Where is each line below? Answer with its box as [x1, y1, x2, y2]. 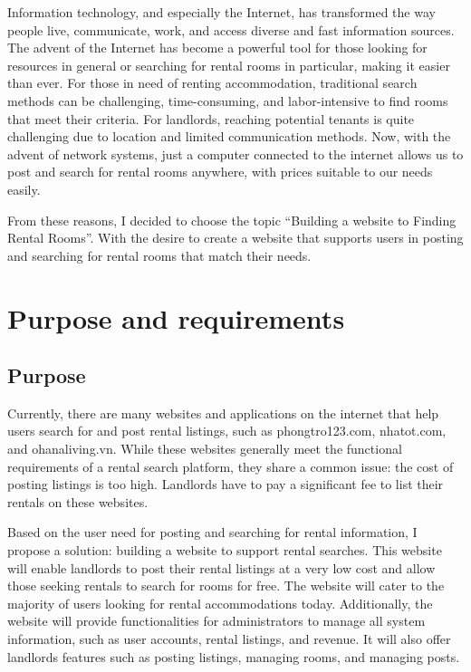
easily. [7, 179, 41, 198]
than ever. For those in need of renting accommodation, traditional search [7, 73, 418, 92]
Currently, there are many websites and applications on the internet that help [7, 403, 439, 422]
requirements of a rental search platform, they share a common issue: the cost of [7, 456, 454, 475]
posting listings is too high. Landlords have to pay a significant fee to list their [7, 475, 444, 494]
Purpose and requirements [7, 299, 345, 336]
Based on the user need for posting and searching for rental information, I [7, 523, 418, 542]
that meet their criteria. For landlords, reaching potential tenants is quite [7, 109, 415, 128]
